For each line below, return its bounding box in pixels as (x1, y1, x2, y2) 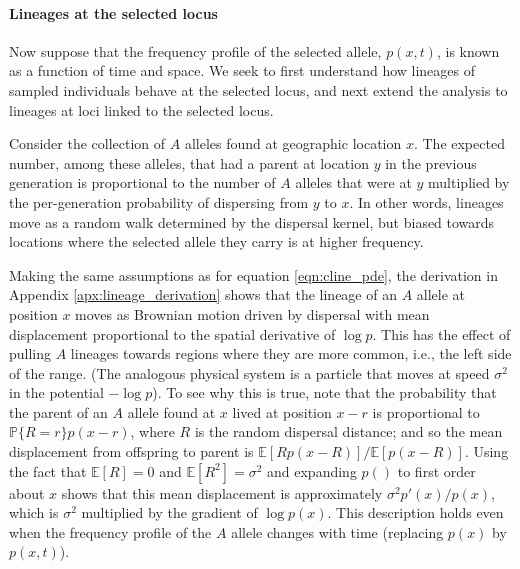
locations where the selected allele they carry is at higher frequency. (9, 231, 424, 252)
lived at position (232, 401, 332, 422)
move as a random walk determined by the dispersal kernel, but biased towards (9, 211, 495, 232)
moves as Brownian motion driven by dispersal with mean (75, 303, 430, 324)
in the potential (9, 382, 104, 403)
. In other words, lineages (349, 191, 504, 212)
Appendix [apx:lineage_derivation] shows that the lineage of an (9, 284, 397, 305)
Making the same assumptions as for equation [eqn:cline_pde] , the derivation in (9, 264, 498, 285)
